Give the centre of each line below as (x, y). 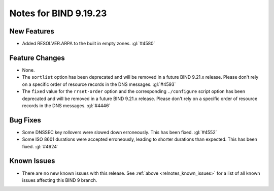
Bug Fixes (25, 120)
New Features (32, 31)
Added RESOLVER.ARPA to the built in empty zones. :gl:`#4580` (89, 44)
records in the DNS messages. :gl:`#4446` (66, 105)
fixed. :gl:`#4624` (40, 146)
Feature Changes (37, 58)
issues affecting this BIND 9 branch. (60, 180)
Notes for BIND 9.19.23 (58, 13)
